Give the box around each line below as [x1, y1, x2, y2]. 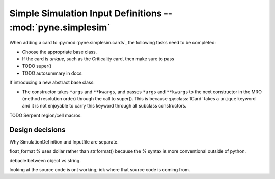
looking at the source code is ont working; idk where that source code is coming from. [9, 166, 190, 172]
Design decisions [9, 125, 66, 134]
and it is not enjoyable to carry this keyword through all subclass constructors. [22, 103, 187, 109]
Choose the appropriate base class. [22, 49, 97, 55]
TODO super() [22, 63, 52, 69]
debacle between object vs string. [9, 157, 81, 163]
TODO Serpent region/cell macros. [9, 112, 82, 118]
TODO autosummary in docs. [22, 70, 84, 76]
